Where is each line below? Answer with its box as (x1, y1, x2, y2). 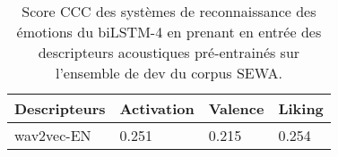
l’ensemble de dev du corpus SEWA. (55, 62, 282, 83)
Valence (208, 98, 264, 119)
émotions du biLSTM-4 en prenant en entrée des (16, 21, 322, 42)
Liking (278, 98, 324, 119)
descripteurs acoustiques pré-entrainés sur (38, 42, 300, 62)
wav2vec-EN (14, 125, 91, 145)
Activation (119, 98, 195, 119)
